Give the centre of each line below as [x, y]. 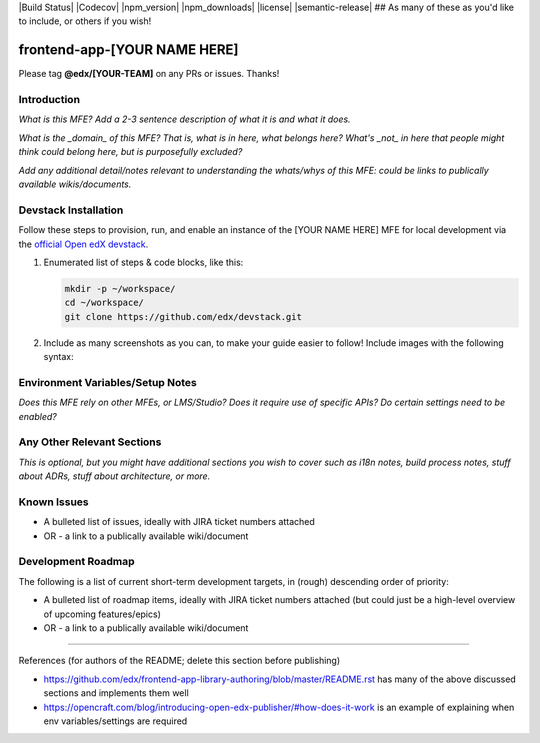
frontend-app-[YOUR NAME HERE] [128, 50]
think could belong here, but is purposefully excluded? [130, 152]
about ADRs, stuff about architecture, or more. [114, 476]
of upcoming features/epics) [102, 614]
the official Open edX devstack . [83, 244]
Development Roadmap [76, 562]
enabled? [37, 416]
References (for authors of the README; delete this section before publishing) [179, 661]
